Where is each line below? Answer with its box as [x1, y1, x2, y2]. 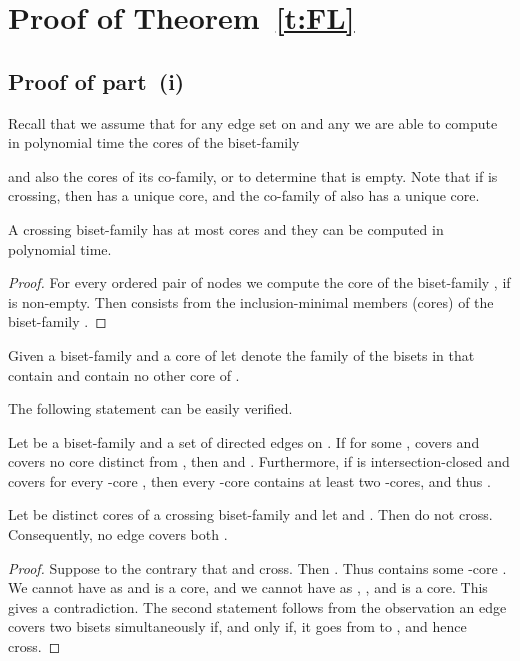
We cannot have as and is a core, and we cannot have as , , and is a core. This [8, 577, 488, 598]
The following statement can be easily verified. [8, 398, 293, 419]
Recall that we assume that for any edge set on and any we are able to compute [8, 112, 498, 133]
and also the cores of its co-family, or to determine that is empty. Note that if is [8, 165, 498, 186]
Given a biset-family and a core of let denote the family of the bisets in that [8, 344, 475, 365]
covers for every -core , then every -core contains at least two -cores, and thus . [8, 470, 491, 491]
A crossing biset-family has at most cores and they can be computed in [8, 218, 444, 239]
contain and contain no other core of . [8, 364, 240, 385]
